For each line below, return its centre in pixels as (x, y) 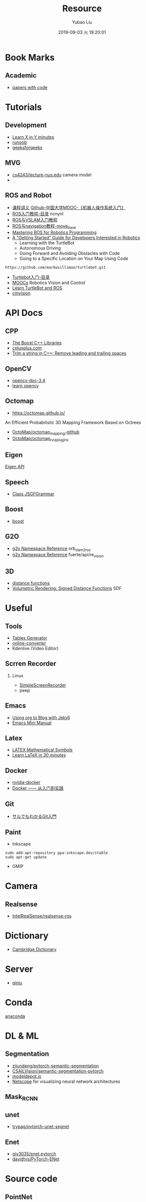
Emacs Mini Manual (32, 723)
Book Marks (30, 57)
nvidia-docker (26, 782)
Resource (82, 9)
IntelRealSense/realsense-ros (42, 916)
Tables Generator (30, 638)
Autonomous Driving (40, 248)
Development (26, 125)
